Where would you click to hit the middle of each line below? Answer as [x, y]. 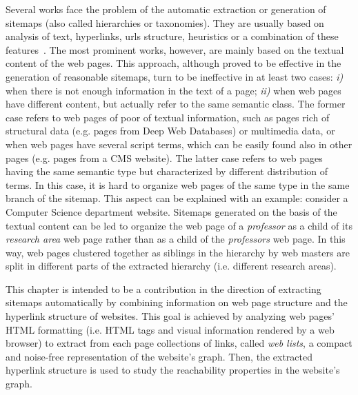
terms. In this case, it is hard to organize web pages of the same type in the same [178, 184]
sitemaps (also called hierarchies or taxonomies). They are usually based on [165, 22]
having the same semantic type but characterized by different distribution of [167, 171]
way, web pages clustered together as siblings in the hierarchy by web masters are [178, 252]
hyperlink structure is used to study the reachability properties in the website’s [173, 370]
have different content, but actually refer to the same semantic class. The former [176, 104]
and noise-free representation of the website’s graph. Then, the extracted [159, 356]
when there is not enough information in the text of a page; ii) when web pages [173, 90]
